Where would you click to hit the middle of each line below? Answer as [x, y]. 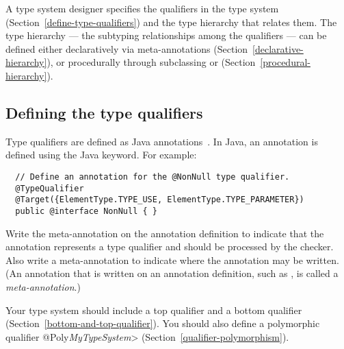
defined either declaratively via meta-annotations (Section [127, 48]
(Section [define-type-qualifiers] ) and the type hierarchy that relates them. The [171, 22]
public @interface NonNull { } [86, 211]
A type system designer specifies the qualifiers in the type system [142, 8]
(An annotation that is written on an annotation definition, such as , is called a [172, 273]
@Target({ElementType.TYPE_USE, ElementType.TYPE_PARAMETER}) [160, 200]
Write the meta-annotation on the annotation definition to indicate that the [165, 233]
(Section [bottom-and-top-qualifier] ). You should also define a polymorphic [163, 323]
